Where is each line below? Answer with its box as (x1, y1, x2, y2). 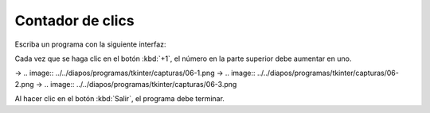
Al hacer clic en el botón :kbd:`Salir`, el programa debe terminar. (14, 94, 225, 104)
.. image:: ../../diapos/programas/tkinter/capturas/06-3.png (44, 79, 237, 89)
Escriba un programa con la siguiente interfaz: (14, 40, 166, 49)
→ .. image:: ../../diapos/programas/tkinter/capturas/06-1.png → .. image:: (14, 68, 256, 78)
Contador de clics (14, 12, 135, 29)
